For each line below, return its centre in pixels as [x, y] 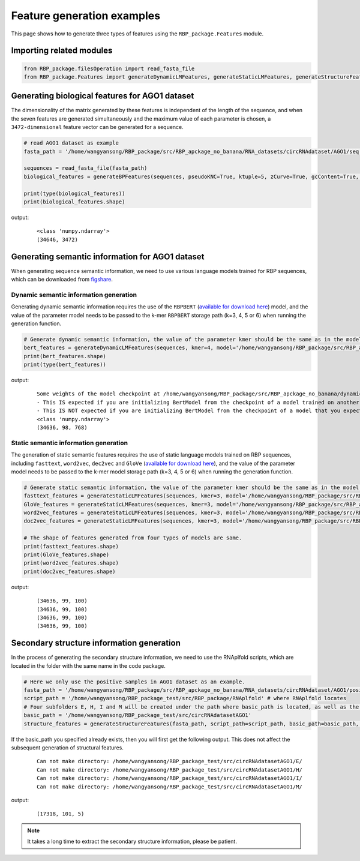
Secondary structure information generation [96, 643]
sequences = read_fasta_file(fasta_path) [85, 168]
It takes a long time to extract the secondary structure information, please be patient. [132, 841]
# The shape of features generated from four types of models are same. [133, 538]
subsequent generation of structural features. [67, 748]
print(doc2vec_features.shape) [70, 571]
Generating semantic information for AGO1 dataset [108, 256]
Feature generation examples [86, 16]
